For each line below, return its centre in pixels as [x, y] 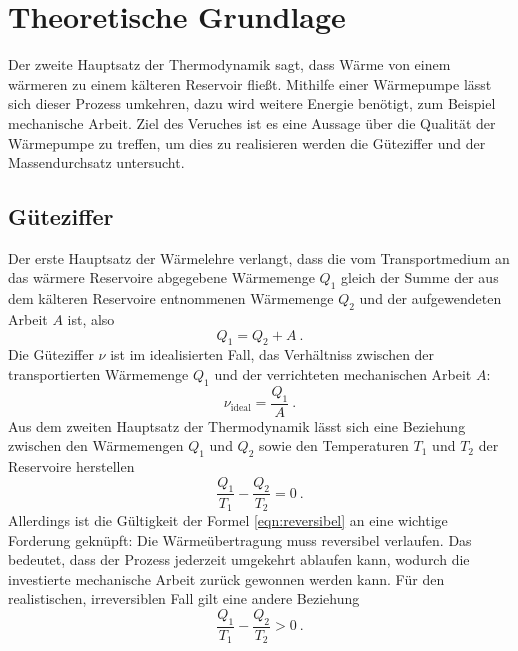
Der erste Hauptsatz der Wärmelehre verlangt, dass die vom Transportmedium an [259, 257]
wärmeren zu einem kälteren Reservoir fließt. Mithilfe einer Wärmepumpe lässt [250, 83]
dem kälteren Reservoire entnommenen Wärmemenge [171, 298]
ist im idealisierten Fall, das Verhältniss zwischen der [272, 354]
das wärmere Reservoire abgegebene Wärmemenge [161, 277]
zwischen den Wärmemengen [96, 445]
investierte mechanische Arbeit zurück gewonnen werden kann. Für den [226, 578]
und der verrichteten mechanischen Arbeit [343, 374]
